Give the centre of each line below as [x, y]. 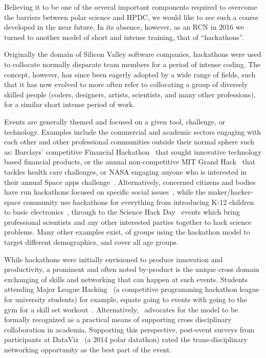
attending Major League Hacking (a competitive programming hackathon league [132, 289]
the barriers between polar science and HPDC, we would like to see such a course [131, 17]
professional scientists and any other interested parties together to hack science [128, 222]
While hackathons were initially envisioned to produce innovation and [114, 259]
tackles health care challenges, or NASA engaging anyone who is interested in [126, 171]
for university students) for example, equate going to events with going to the [126, 299]
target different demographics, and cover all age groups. [91, 242]
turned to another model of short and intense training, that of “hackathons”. [124, 37]
